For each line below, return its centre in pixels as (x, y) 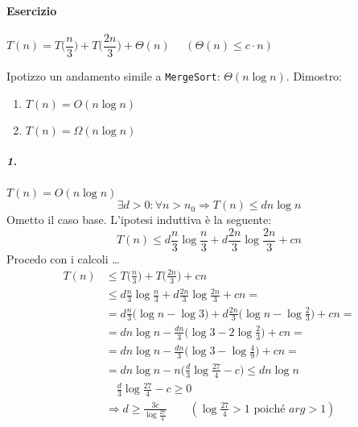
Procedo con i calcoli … (63, 258)
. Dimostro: (314, 75)
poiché (270, 409)
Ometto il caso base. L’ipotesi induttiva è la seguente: (139, 220)
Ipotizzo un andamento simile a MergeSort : (113, 75)
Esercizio (32, 10)
